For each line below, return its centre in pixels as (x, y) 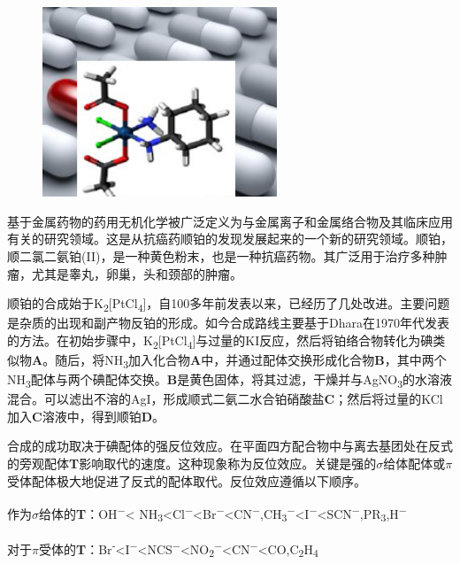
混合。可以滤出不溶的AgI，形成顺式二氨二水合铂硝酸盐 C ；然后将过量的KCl (225, 399)
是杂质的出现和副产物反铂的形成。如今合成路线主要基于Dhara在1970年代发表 (228, 323)
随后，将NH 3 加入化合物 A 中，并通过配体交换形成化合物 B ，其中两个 (251, 360)
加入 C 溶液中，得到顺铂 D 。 (86, 416)
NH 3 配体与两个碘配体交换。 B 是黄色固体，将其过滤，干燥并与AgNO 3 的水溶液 (230, 380)
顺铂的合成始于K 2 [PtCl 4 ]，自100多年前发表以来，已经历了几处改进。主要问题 (229, 304)
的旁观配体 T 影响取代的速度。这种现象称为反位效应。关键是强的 (192, 463)
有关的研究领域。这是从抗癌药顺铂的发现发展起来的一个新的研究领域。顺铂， (230, 239)
